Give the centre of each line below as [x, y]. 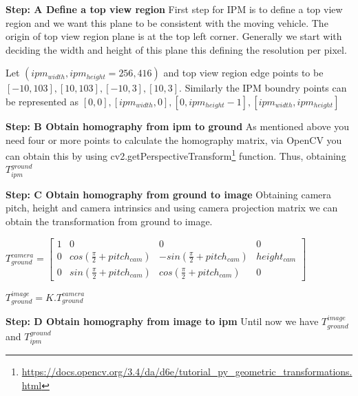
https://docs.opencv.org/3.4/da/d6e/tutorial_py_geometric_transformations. [187, 371]
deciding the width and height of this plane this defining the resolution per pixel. [176, 49]
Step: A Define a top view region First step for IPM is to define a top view [174, 9]
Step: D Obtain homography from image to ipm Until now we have [162, 321]
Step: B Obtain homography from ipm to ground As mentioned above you [177, 126]
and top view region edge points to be [243, 73]
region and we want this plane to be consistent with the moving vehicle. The [167, 22]
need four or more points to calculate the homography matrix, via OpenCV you [174, 139]
